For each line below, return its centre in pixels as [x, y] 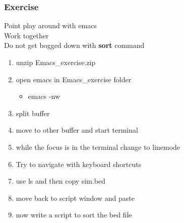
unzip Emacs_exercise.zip [56, 62]
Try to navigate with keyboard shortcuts [79, 164]
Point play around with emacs [50, 25]
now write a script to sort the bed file [74, 215]
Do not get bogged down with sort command [74, 45]
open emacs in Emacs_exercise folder [74, 79]
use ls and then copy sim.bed [60, 181]
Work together [26, 35]
